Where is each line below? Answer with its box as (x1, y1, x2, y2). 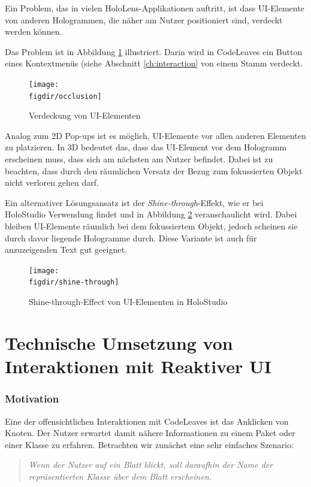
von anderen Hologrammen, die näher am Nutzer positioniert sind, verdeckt (5, 13, 283, 26)
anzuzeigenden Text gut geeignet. (5, 243, 127, 256)
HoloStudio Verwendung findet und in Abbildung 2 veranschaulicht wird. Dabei (5, 208, 297, 220)
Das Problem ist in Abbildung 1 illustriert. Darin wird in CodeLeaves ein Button (5, 45, 303, 58)
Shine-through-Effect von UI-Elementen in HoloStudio (29, 295, 228, 308)
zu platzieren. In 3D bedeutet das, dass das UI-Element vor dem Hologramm (5, 141, 287, 153)
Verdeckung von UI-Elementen (29, 109, 141, 122)
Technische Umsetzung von (5, 330, 233, 355)
